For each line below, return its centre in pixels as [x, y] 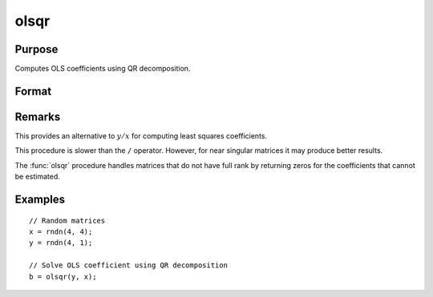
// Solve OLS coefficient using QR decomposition [129, 265]
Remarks [38, 116]
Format [33, 91]
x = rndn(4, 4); [61, 231]
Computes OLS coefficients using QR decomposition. [103, 69]
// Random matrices [67, 221]
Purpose [36, 49]
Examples [40, 199]
